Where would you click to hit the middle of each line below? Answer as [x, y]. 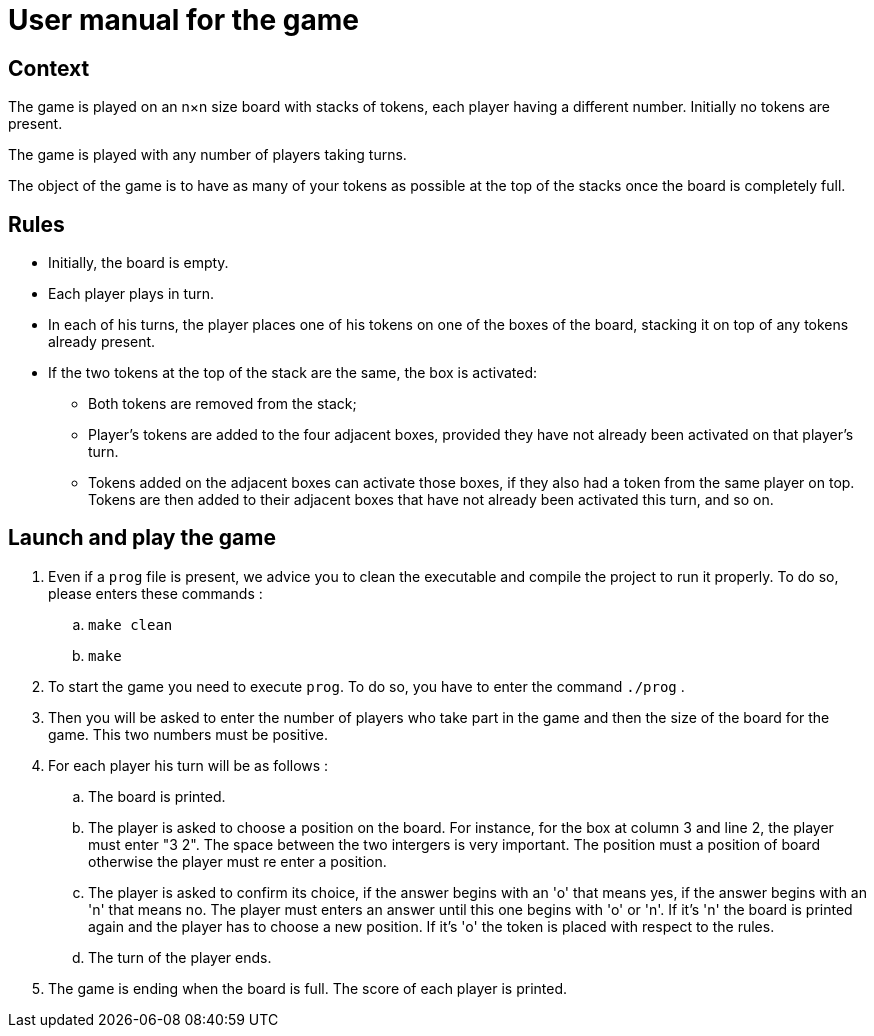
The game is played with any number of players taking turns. [207, 155]
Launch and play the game [142, 538]
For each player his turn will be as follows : [188, 765]
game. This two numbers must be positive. [188, 734]
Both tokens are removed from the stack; [222, 404]
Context [49, 68]
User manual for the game [184, 20]
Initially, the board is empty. [138, 263]
